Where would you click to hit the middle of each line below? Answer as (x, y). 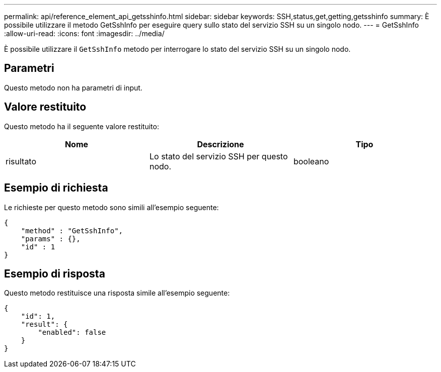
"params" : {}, (51, 239)
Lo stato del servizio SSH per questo (218, 156)
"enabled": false (72, 333)
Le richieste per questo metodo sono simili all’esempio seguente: (112, 207)
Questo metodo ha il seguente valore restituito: (82, 126)
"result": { (44, 324)
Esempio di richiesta (56, 188)
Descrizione (220, 144)
